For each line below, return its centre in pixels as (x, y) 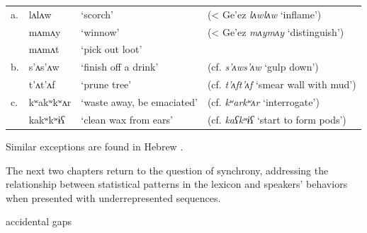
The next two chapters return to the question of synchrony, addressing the (167, 170)
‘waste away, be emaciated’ (139, 101)
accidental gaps (39, 221)
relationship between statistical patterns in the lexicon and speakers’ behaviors (177, 184)
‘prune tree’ (106, 84)
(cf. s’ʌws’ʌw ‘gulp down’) (263, 67)
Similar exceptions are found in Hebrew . (95, 146)
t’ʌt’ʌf (42, 84)
